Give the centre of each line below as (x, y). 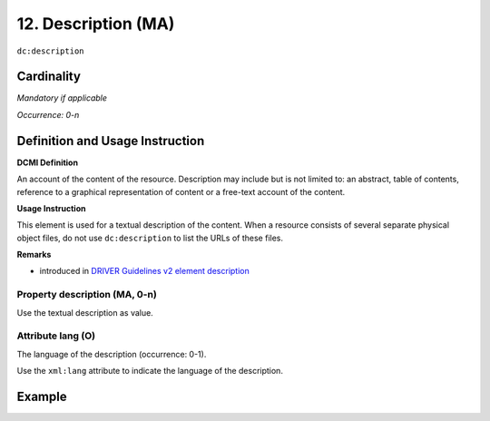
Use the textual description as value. (85, 312)
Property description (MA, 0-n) (87, 295)
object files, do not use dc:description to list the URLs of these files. (150, 238)
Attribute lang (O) (56, 336)
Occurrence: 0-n (48, 114)
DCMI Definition (48, 162)
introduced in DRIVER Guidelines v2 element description (144, 271)
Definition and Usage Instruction (111, 141)
